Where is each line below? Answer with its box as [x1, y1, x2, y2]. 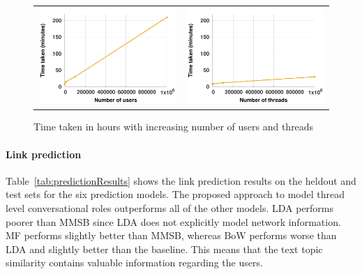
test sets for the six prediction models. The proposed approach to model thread [6, 187, 345, 201]
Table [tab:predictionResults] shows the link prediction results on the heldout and [6, 173, 356, 188]
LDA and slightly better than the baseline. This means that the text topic [6, 241, 323, 256]
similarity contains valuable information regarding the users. [6, 255, 263, 270]
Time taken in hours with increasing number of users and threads [33, 119, 314, 134]
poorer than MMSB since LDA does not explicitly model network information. [6, 214, 341, 229]
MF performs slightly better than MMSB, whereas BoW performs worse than [6, 228, 337, 243]
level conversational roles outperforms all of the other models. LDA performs [6, 201, 334, 215]
